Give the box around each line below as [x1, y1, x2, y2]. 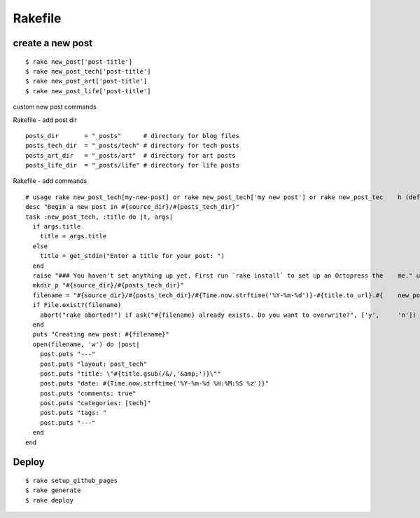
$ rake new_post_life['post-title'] [25, 87, 151, 95]
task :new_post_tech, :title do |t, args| [25, 212, 174, 221]
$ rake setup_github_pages [25, 477, 118, 485]
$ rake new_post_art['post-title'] [25, 77, 148, 86]
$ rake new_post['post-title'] [25, 57, 133, 66]
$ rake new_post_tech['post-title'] [25, 67, 151, 75]
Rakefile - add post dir [13, 116, 77, 124]
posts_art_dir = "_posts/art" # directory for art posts [25, 151, 236, 159]
